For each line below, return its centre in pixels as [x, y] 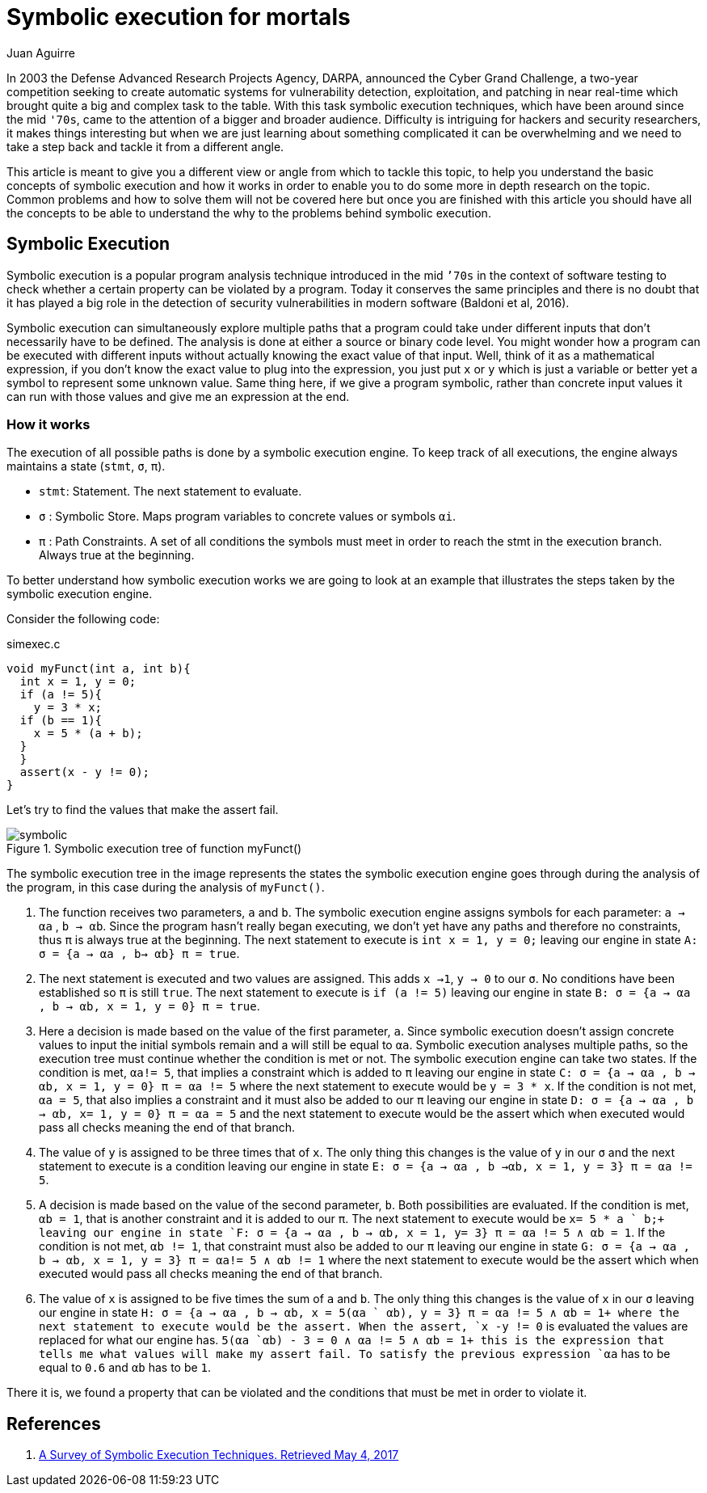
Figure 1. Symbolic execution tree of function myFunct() [154, 849]
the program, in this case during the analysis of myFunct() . [166, 888]
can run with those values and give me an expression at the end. [178, 396]
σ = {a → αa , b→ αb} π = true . [139, 954]
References [54, 1423]
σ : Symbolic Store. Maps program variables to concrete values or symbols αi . [247, 517]
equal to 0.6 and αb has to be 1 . [125, 1368]
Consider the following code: [83, 619]
